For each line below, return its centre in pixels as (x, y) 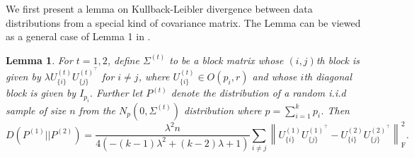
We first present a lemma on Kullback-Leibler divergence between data (159, 8)
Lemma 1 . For (39, 60)
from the (97, 110)
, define (123, 60)
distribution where (223, 110)
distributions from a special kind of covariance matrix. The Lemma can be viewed (183, 22)
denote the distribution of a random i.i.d (258, 93)
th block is (338, 60)
